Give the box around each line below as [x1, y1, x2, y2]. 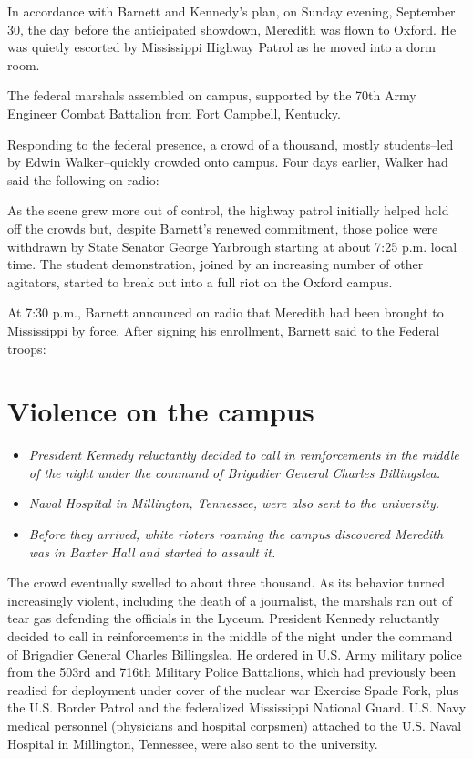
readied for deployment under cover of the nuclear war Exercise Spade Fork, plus [7, 680, 458, 699]
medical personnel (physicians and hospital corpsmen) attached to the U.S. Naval [7, 715, 462, 734]
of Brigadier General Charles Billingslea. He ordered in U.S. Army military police [7, 644, 462, 663]
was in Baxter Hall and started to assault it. [28, 542, 276, 561]
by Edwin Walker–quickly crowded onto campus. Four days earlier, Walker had [7, 152, 448, 172]
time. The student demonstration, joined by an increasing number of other [7, 255, 424, 274]
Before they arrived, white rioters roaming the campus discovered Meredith [28, 525, 444, 543]
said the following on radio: [7, 170, 159, 189]
